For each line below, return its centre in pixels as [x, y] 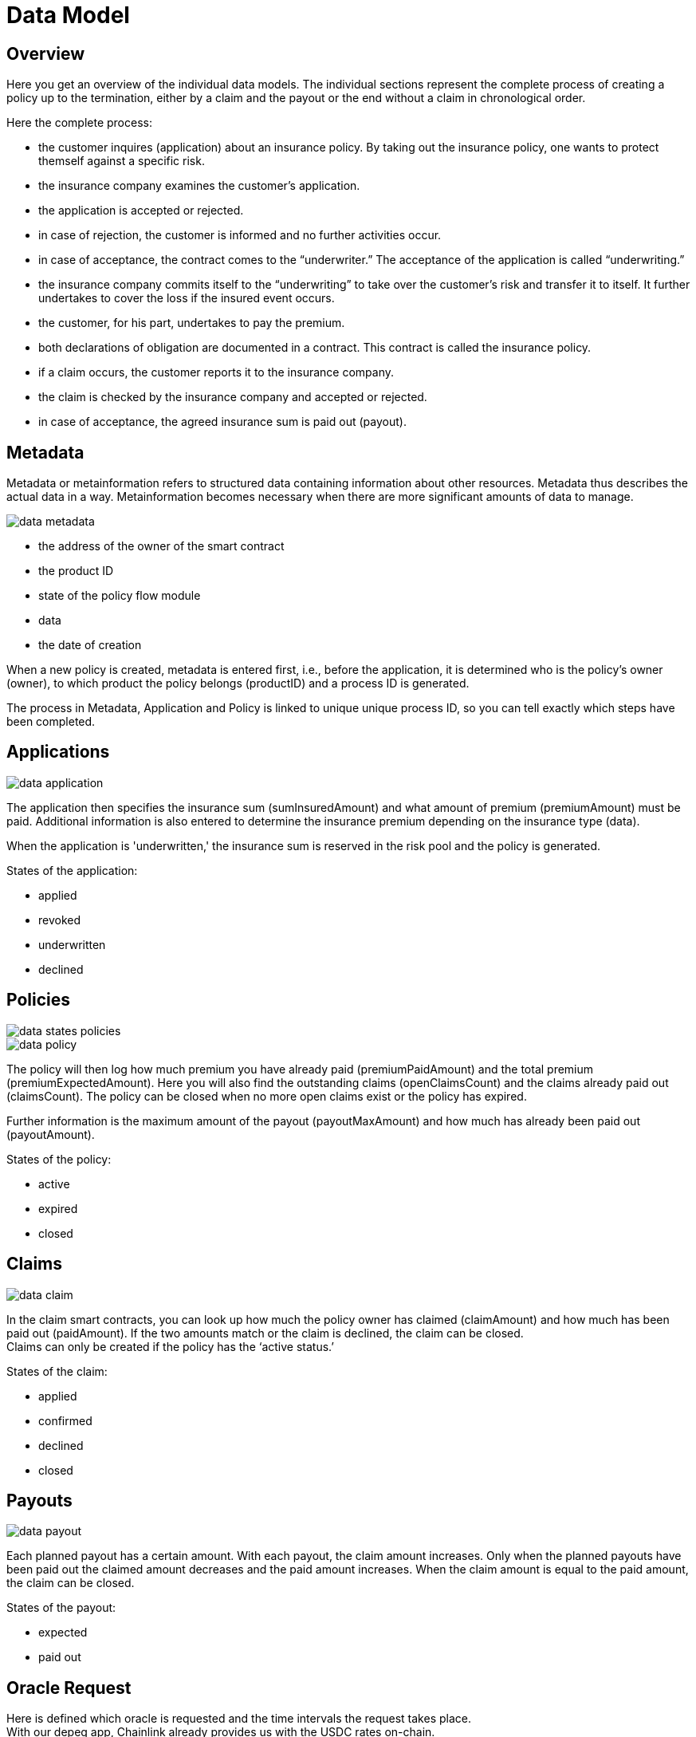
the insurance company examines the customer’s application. [199, 186]
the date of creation [90, 645]
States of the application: [72, 870]
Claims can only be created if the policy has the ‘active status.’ [170, 1346]
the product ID [76, 571]
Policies [39, 1000]
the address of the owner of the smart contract [161, 546]
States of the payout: [61, 1608]
